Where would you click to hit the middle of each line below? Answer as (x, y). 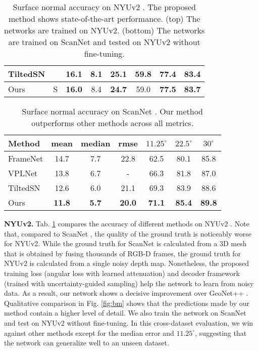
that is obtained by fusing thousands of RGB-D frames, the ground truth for (123, 253)
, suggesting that (221, 333)
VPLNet (23, 173)
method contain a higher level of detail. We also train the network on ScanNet (125, 313)
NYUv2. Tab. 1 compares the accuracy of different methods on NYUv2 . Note (127, 223)
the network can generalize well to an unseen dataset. (87, 343)
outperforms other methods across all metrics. (113, 123)
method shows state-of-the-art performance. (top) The (104, 18)
